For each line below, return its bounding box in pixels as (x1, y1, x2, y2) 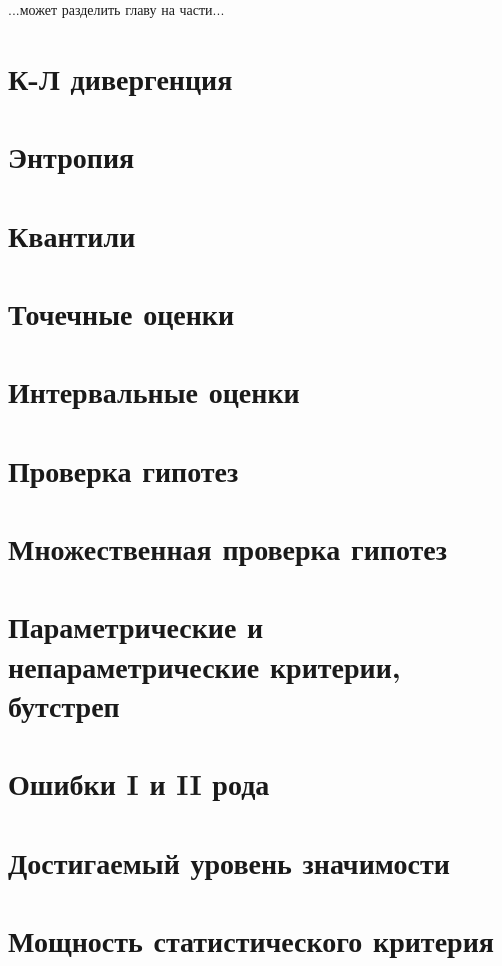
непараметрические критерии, (8, 645, 401, 686)
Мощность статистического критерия (8, 919, 494, 960)
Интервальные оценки (8, 371, 300, 412)
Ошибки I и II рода (8, 763, 270, 804)
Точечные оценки (8, 292, 235, 333)
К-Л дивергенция (8, 57, 233, 98)
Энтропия (8, 136, 135, 177)
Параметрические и (8, 606, 264, 647)
